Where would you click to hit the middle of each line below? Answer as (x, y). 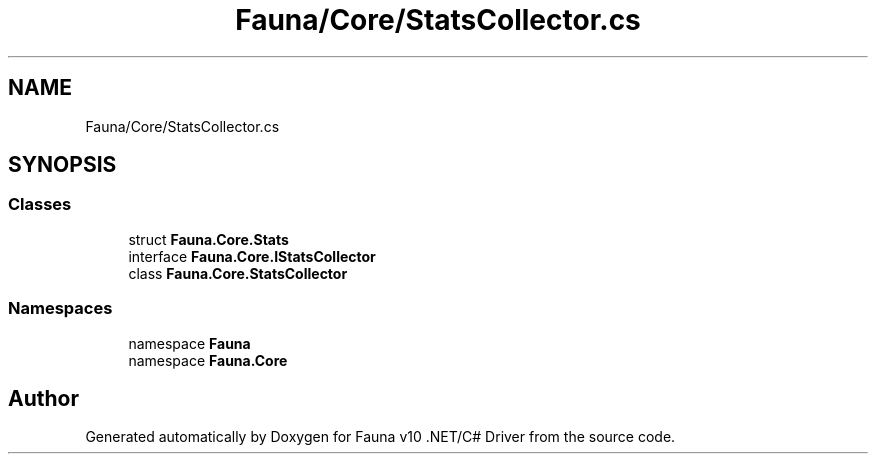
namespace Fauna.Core (208, 360)
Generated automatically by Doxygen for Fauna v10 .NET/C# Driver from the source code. (380, 437)
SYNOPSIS (62, 165)
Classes (40, 204)
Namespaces (60, 308)
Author (43, 398)
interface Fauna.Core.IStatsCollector (252, 256)
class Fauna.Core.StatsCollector (238, 273)
